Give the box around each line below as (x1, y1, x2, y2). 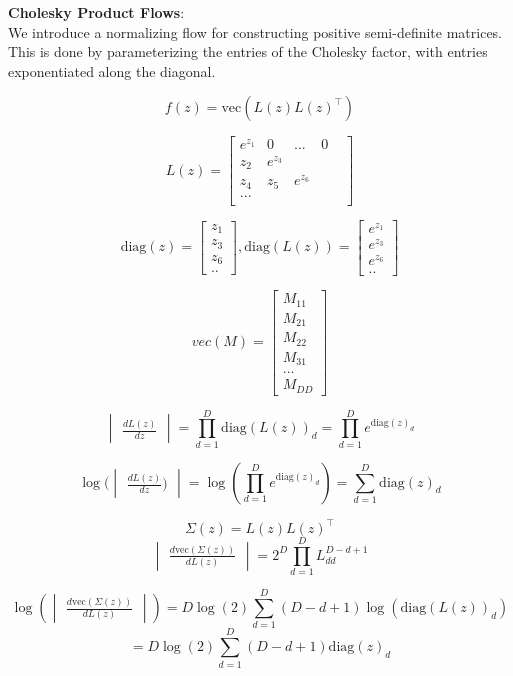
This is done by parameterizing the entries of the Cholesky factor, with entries (8, 41, 488, 62)
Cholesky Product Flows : (8, 2, 185, 22)
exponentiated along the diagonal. (8, 60, 216, 81)
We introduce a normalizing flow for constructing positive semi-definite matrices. (8, 21, 503, 42)
